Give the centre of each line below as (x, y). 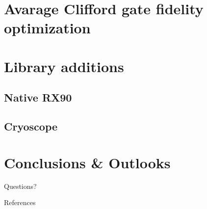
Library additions (64, 66)
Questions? (20, 186)
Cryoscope (31, 126)
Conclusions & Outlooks (87, 162)
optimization (47, 28)
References (20, 202)
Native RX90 (38, 97)
